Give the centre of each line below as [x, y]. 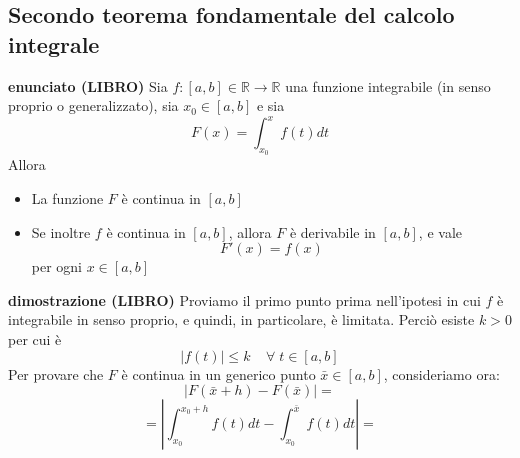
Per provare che [56, 373]
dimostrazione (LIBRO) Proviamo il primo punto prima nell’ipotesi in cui [244, 299]
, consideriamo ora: [441, 373]
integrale [54, 43]
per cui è [35, 339]
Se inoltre [61, 231]
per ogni [57, 266]
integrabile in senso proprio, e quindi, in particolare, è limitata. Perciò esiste [241, 319]
